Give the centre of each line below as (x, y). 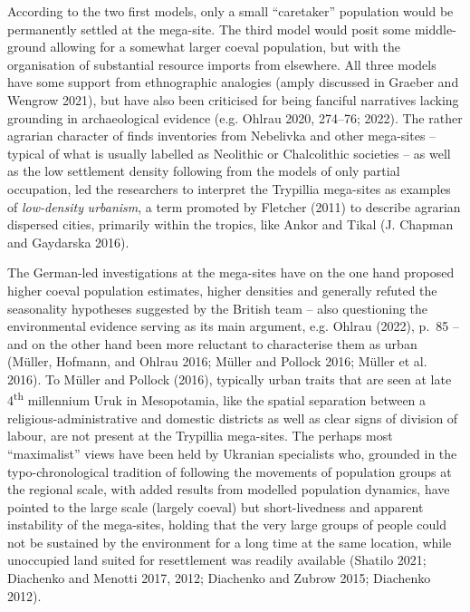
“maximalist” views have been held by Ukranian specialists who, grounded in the (232, 453)
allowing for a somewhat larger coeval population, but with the (225, 47)
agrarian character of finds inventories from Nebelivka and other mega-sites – (222, 136)
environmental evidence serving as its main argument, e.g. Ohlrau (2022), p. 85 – (233, 326)
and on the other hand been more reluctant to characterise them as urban (212, 343)
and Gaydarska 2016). (68, 242)
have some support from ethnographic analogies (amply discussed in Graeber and (233, 82)
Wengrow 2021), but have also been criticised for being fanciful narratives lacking (233, 99)
